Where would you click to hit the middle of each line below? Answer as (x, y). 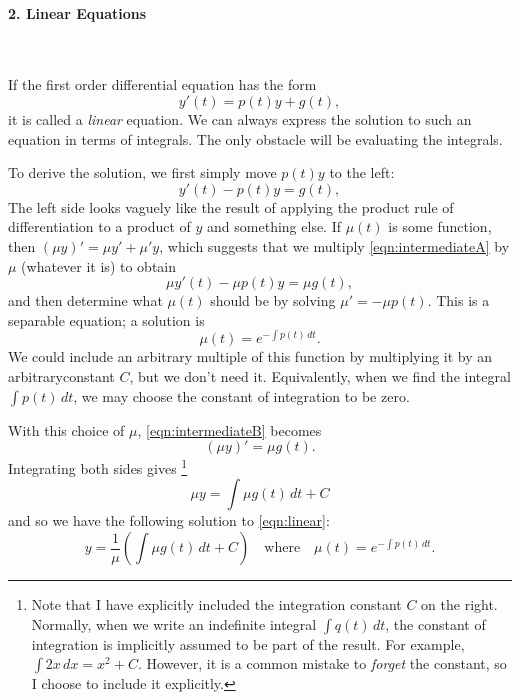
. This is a (458, 300)
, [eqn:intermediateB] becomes (229, 429)
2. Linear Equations (77, 12)
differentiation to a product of (99, 226)
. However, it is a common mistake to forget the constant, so (322, 663)
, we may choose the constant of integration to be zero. (241, 395)
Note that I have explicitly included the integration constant (216, 604)
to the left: (362, 172)
